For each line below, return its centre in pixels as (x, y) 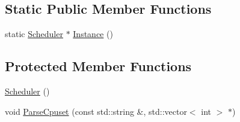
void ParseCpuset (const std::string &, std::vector (96, 111)
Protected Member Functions (98, 66)
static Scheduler (34, 34)
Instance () (93, 34)
